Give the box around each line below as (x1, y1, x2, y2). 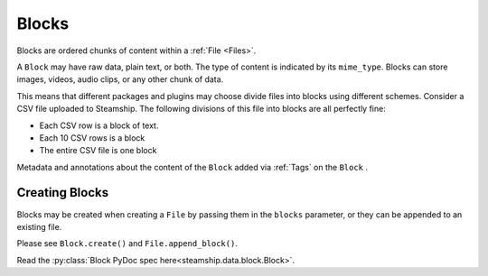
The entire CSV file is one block (39, 145, 157, 156)
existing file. (16, 221, 62, 232)
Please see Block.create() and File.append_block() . (16, 238, 239, 249)
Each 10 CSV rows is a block (39, 132, 145, 143)
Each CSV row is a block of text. (39, 120, 159, 131)
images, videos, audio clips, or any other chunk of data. (16, 74, 224, 85)
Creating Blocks (16, 185, 108, 200)
